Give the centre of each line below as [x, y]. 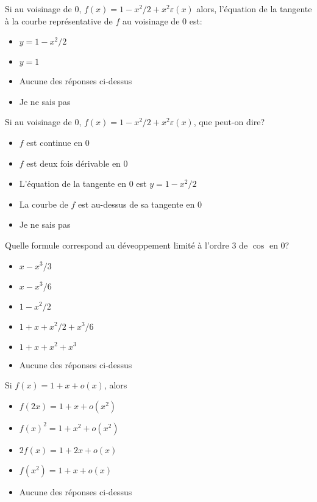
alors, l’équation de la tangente [254, 9]
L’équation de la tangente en [73, 184]
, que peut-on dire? [229, 122]
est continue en [55, 142]
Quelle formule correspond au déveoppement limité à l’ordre [117, 245]
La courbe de [44, 204]
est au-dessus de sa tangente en [136, 204]
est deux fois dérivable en [73, 163]
